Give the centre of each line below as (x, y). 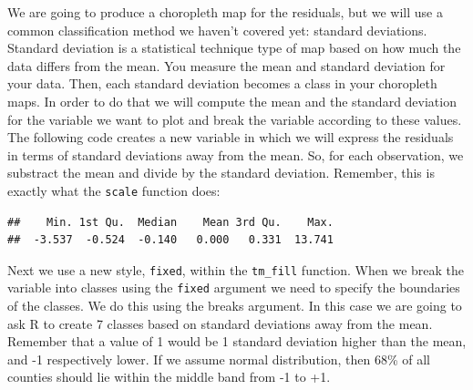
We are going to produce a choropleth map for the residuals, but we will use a (225, 12)
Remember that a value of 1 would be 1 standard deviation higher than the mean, (237, 341)
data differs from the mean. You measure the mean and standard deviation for (226, 65)
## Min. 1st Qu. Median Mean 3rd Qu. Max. (170, 222)
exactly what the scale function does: (114, 190)
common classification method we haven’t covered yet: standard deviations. (217, 30)
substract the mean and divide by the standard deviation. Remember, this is (221, 173)
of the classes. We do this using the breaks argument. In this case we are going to (235, 306)
